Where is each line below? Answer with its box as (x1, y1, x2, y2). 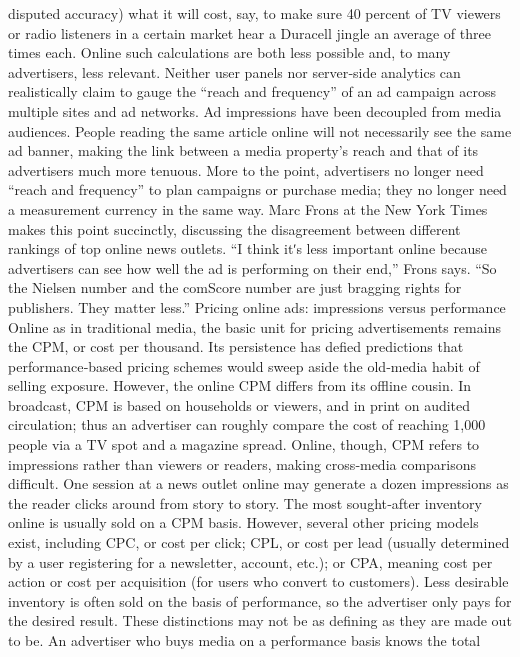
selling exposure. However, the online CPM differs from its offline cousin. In (8, 375, 472, 396)
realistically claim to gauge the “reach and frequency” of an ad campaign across (8, 81, 497, 102)
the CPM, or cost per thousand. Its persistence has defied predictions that (8, 336, 464, 357)
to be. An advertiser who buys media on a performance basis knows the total (8, 630, 481, 650)
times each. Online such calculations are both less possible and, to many (8, 42, 451, 63)
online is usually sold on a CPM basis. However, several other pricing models (8, 512, 479, 533)
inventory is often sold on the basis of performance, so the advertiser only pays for (8, 590, 512, 611)
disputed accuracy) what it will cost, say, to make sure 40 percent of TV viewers (8, 3, 501, 23)
